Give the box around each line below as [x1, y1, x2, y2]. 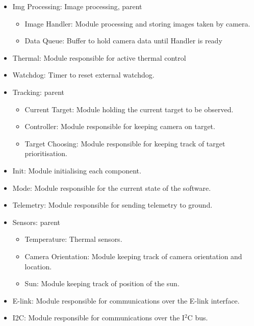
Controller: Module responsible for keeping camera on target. [24, 121, 215, 132]
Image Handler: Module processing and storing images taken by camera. [24, 18, 250, 29]
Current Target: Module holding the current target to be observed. [24, 104, 234, 114]
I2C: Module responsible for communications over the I [12, 312, 185, 323]
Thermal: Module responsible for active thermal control [12, 52, 186, 63]
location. [24, 261, 52, 271]
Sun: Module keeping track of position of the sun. [24, 278, 180, 289]
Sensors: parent [12, 216, 60, 227]
